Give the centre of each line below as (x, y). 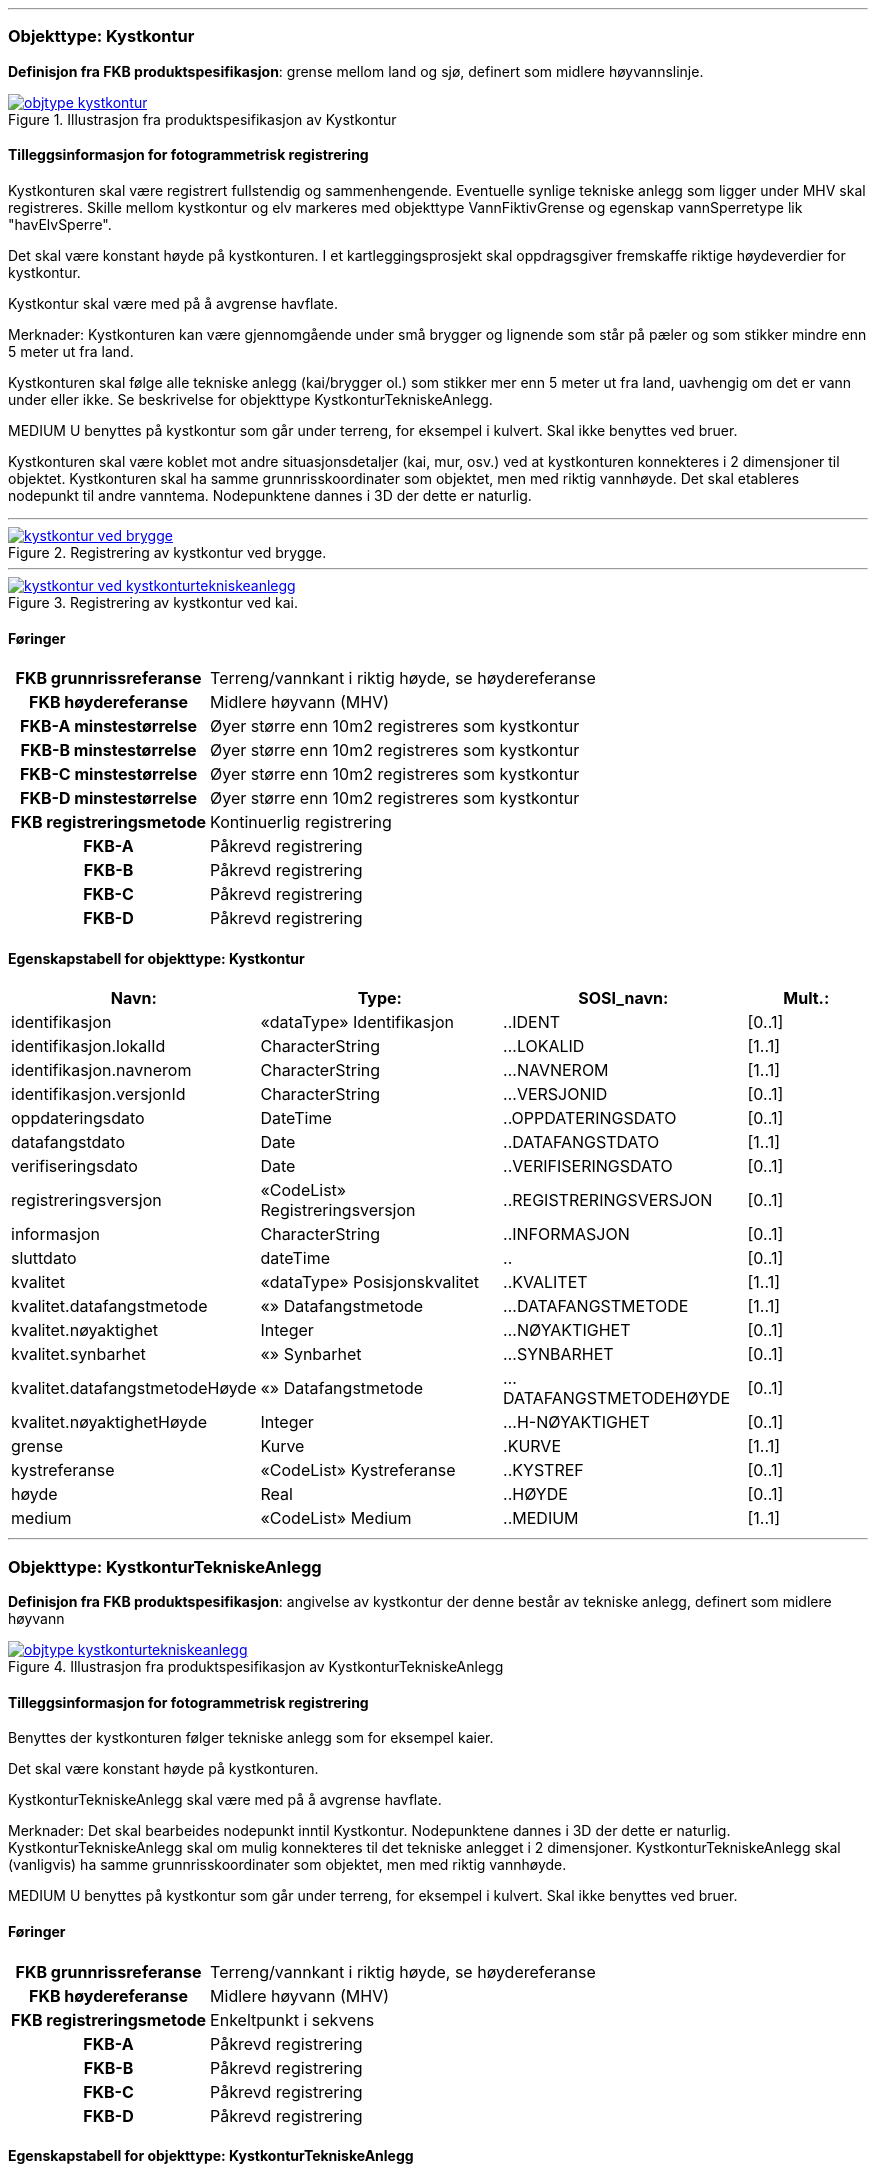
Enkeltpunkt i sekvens (292, 2019)
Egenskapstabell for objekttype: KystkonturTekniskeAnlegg (211, 2156)
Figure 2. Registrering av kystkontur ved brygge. (167, 552)
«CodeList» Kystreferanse (358, 1470)
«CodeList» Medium (336, 1518)
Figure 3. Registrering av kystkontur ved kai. (153, 602)
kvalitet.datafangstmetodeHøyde (134, 1388)
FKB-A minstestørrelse (108, 726)
